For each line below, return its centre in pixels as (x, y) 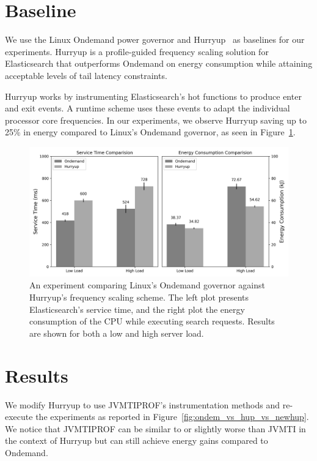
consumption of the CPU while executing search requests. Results (152, 321)
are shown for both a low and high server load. (117, 333)
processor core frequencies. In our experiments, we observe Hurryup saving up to (156, 120)
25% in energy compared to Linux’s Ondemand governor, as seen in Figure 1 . (150, 132)
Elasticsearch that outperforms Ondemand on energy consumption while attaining (159, 63)
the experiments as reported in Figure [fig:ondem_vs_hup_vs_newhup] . (172, 417)
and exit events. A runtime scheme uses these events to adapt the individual (148, 108)
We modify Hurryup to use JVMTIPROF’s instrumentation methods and (143, 404)
